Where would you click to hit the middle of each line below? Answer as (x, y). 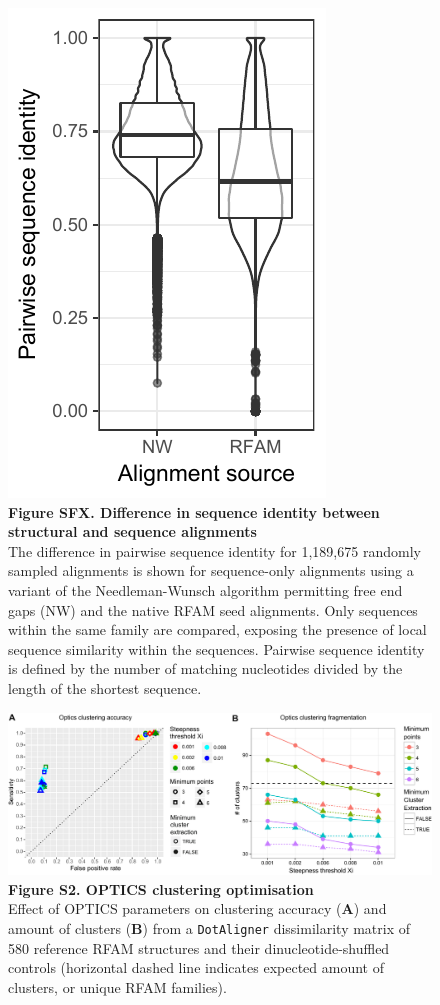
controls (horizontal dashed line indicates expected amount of (196, 967)
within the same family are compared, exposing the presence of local (217, 629)
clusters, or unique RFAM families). (117, 986)
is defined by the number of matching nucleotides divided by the (205, 668)
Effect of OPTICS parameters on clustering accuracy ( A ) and (197, 908)
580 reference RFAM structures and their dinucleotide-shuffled (199, 947)
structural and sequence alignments (132, 531)
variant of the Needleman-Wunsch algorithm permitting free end (205, 589)
